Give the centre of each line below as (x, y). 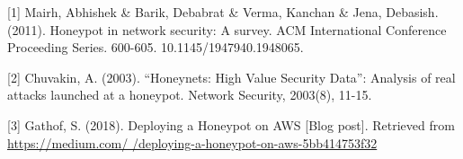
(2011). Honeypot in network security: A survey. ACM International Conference (227, 29)
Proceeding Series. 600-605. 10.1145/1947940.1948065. (156, 47)
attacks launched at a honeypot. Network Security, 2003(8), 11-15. (190, 95)
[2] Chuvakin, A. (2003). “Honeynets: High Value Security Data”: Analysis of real (231, 77)
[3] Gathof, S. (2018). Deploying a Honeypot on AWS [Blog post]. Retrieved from (231, 124)
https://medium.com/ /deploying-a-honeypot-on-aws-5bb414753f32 (192, 142)
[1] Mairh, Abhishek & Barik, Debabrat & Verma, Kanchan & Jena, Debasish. (223, 12)
